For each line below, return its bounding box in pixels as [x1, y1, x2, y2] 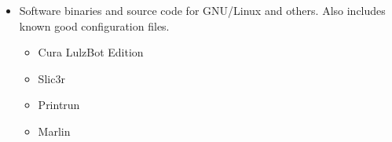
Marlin [38, 122, 71, 139]
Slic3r [38, 70, 65, 86]
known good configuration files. [19, 17, 170, 34]
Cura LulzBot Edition [38, 44, 144, 60]
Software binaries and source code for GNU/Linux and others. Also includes [19, 2, 386, 18]
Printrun [38, 96, 80, 113]
